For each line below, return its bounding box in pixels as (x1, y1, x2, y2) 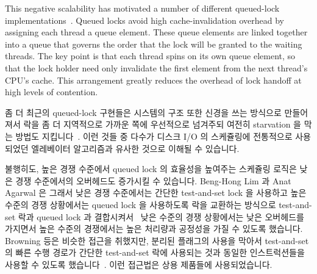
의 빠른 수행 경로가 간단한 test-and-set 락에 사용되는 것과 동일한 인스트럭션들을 (5, 246, 305, 259)
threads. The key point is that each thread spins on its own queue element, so (5, 49, 296, 62)
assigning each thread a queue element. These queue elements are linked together (5, 26, 308, 38)
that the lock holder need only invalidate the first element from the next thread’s (5, 61, 308, 74)
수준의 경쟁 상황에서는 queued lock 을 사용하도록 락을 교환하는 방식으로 (5, 198, 276, 211)
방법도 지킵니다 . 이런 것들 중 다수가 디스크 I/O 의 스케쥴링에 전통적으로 (15, 129, 293, 142)
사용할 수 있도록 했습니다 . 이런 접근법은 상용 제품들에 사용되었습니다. (5, 258, 272, 270)
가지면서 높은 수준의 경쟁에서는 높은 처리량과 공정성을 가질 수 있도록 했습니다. (5, 222, 303, 235)
